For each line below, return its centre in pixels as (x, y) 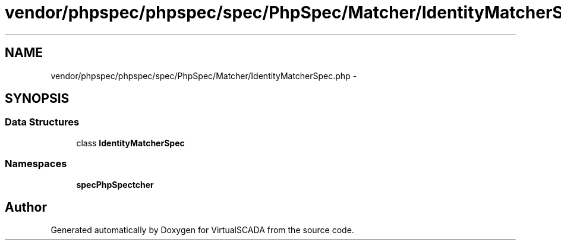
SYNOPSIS (37, 99)
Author (26, 207)
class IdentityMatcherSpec (130, 143)
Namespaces (36, 164)
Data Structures (42, 122)
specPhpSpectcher (115, 184)
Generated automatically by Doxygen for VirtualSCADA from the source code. (202, 230)
